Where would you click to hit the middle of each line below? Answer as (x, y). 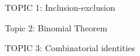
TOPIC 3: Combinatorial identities (70, 48)
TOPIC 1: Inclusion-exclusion (60, 7)
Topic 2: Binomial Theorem (56, 27)
